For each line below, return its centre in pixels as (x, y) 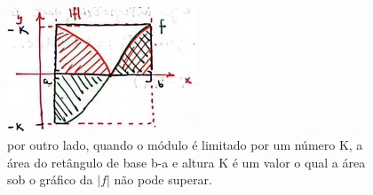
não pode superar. (163, 179)
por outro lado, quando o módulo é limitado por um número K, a (185, 145)
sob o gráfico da (50, 179)
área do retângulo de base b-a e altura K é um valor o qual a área (186, 162)
